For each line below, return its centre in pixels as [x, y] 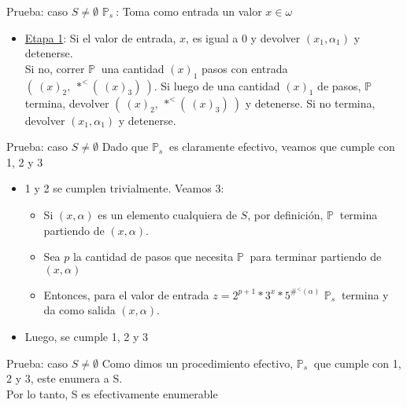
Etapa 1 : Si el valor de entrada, [100, 37]
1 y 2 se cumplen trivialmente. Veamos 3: [124, 188]
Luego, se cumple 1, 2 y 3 [86, 336]
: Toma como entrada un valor [189, 11]
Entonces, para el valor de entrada [126, 294]
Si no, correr [55, 68]
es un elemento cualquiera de [167, 214]
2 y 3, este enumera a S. [65, 378]
